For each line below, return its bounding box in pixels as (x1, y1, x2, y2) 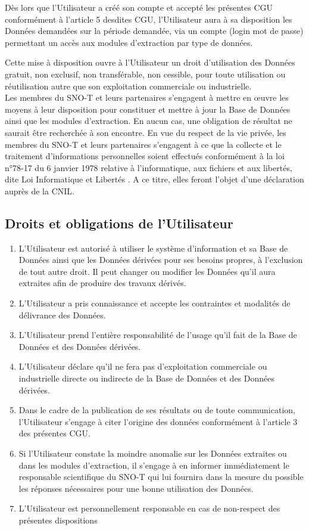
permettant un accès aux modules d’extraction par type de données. (5, 36, 253, 48)
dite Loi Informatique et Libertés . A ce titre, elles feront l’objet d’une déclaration (5, 173, 304, 185)
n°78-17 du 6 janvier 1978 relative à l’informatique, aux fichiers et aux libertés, (5, 161, 292, 173)
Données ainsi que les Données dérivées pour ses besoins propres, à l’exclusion (18, 253, 303, 266)
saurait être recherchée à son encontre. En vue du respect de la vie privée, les (5, 126, 286, 138)
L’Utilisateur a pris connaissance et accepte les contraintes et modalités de (18, 297, 291, 309)
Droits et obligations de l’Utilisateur (5, 213, 233, 232)
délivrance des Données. (18, 308, 106, 321)
